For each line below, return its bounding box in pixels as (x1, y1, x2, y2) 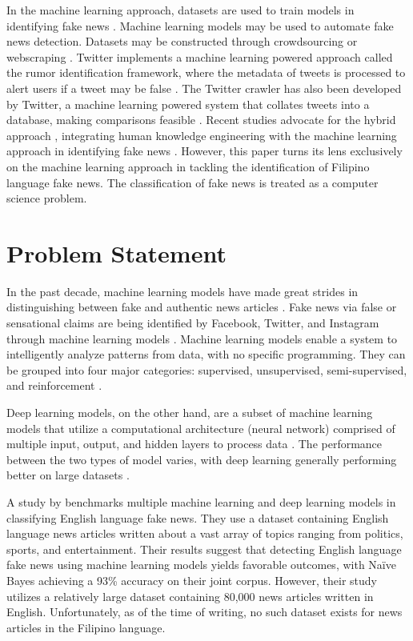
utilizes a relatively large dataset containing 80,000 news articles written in (6, 587, 374, 604)
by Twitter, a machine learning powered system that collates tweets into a (6, 95, 370, 112)
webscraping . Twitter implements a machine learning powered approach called (6, 48, 393, 65)
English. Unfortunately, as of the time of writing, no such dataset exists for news (6, 603, 403, 620)
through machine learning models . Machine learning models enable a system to (6, 330, 398, 347)
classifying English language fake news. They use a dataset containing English (6, 509, 389, 526)
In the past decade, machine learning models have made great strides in (6, 282, 359, 299)
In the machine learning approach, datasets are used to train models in (6, 2, 355, 18)
